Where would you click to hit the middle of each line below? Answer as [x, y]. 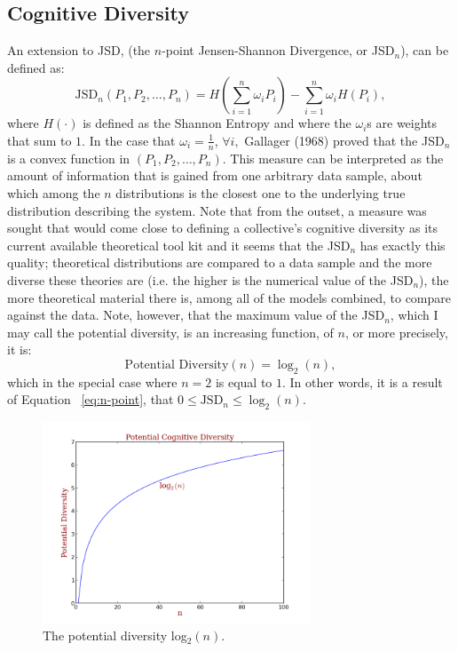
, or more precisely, [396, 332]
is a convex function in [69, 158]
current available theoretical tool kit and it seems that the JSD [179, 245]
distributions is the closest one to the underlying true [261, 193]
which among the [54, 193]
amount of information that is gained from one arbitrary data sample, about [215, 175]
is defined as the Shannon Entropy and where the [217, 123]
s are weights [402, 123]
